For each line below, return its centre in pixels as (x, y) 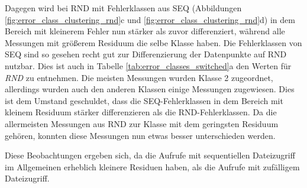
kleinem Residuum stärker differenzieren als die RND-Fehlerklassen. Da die (141, 112)
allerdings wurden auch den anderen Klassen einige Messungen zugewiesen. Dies (150, 89)
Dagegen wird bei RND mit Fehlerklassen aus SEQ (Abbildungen (123, 8)
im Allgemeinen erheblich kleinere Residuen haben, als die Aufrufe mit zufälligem (152, 166)
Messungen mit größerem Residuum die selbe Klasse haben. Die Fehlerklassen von (153, 42)
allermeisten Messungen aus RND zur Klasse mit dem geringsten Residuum (142, 123)
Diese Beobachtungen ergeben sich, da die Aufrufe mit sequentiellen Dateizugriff (150, 155)
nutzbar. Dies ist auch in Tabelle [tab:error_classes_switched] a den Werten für (148, 65)
